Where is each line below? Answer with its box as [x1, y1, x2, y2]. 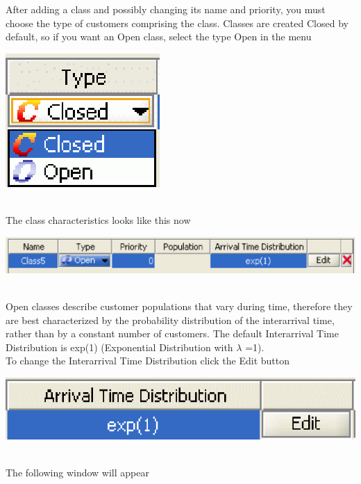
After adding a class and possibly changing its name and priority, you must [6, 2, 326, 16]
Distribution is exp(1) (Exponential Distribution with [6, 339, 233, 354]
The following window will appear [6, 465, 149, 480]
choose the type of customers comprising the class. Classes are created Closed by [6, 15, 349, 30]
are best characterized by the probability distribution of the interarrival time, [6, 312, 335, 327]
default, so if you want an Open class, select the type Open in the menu [6, 29, 312, 44]
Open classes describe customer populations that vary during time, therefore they [6, 298, 353, 313]
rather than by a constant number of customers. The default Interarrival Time [6, 326, 339, 341]
